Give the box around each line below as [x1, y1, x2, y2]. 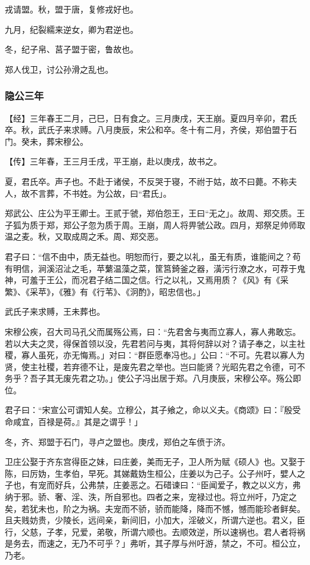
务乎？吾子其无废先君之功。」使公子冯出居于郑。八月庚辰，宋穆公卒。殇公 [5, 372, 293, 384]
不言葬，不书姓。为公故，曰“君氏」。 [29, 187, 172, 199]
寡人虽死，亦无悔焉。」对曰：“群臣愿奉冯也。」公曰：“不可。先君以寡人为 [21, 349, 305, 361]
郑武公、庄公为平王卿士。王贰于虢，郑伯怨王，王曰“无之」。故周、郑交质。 [5, 207, 297, 219]
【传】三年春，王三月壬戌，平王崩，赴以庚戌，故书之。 [5, 155, 222, 167]
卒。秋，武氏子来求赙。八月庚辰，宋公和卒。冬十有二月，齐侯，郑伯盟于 [5, 123, 289, 136]
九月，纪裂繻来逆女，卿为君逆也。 [5, 23, 138, 35]
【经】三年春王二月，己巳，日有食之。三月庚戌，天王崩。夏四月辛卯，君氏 [5, 111, 297, 124]
